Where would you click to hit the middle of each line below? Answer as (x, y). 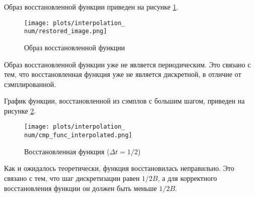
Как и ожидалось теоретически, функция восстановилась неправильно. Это (119, 168)
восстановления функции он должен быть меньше (80, 188)
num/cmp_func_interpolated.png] (78, 135)
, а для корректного (187, 178)
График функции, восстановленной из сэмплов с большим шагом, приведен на (124, 101)
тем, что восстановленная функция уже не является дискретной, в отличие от (123, 74)
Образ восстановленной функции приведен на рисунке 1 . (91, 7)
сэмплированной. (30, 84)
